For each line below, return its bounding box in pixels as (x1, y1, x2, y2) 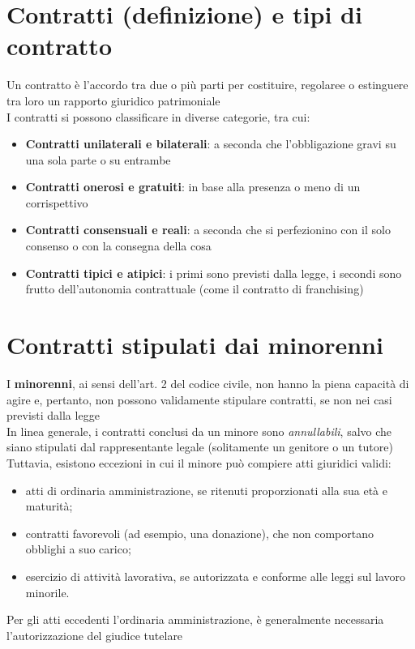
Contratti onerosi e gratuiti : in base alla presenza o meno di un (25, 178, 361, 195)
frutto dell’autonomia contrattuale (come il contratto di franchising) (25, 280, 364, 297)
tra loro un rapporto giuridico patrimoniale (6, 92, 220, 109)
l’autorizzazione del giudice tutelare (6, 626, 183, 643)
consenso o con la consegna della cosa (25, 237, 212, 254)
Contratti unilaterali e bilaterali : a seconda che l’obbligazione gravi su (25, 135, 396, 152)
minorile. (25, 583, 70, 600)
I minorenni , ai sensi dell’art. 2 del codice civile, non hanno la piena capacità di (6, 374, 409, 391)
